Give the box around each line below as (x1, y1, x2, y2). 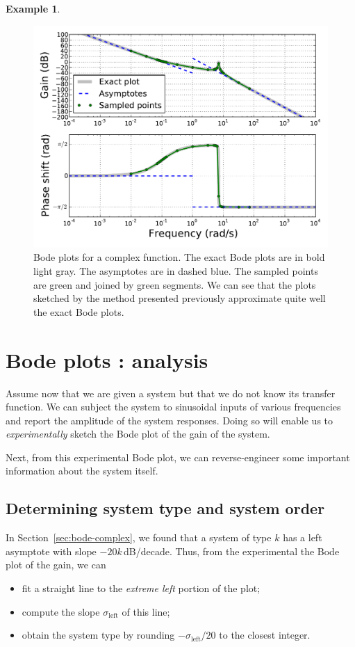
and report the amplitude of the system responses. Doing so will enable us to (6, 413, 333, 427)
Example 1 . (6, 1, 60, 15)
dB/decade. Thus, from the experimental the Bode (124, 543, 340, 558)
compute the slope (22, 604, 100, 618)
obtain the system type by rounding (22, 628, 175, 642)
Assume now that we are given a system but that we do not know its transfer (6, 385, 336, 400)
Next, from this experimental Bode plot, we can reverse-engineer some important (6, 449, 350, 464)
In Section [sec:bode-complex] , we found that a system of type (6, 530, 272, 545)
